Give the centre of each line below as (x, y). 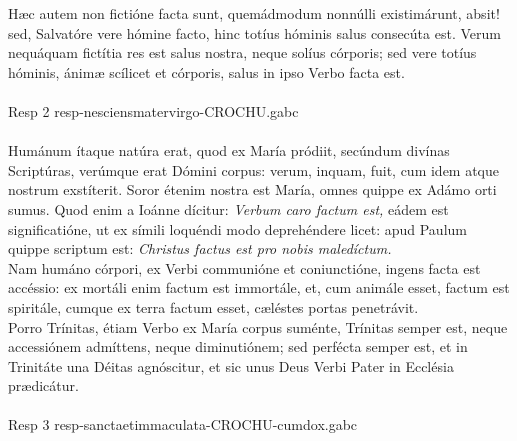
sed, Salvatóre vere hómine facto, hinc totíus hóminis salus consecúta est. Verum (254, 32)
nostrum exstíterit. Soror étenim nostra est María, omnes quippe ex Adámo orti (252, 189)
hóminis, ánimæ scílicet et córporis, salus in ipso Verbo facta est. (206, 71)
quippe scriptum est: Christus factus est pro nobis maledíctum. (200, 248)
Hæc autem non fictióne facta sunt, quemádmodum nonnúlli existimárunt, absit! (254, 13)
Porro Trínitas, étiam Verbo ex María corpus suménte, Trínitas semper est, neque (258, 326)
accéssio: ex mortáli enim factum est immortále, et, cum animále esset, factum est (259, 287)
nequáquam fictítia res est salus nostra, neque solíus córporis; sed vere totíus (242, 52)
